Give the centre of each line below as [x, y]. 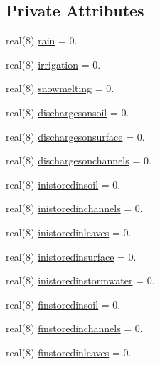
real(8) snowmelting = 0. [60, 88]
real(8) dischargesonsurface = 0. [75, 136]
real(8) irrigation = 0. [53, 64]
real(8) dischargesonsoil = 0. [68, 112]
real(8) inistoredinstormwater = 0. [80, 280]
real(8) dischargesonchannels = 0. [79, 160]
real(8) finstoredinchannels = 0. [74, 328]
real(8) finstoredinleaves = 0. [69, 352]
